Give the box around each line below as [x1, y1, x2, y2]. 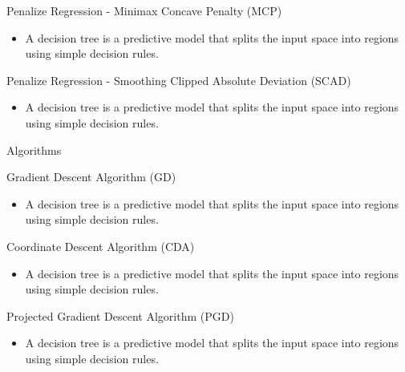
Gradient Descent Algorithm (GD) [6, 168, 176, 185]
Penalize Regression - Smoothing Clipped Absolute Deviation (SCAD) [6, 71, 351, 88]
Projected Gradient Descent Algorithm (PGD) [6, 307, 234, 324]
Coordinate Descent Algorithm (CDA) [6, 237, 195, 254]
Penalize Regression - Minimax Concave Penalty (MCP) [6, 2, 282, 18]
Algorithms [6, 141, 62, 158]
